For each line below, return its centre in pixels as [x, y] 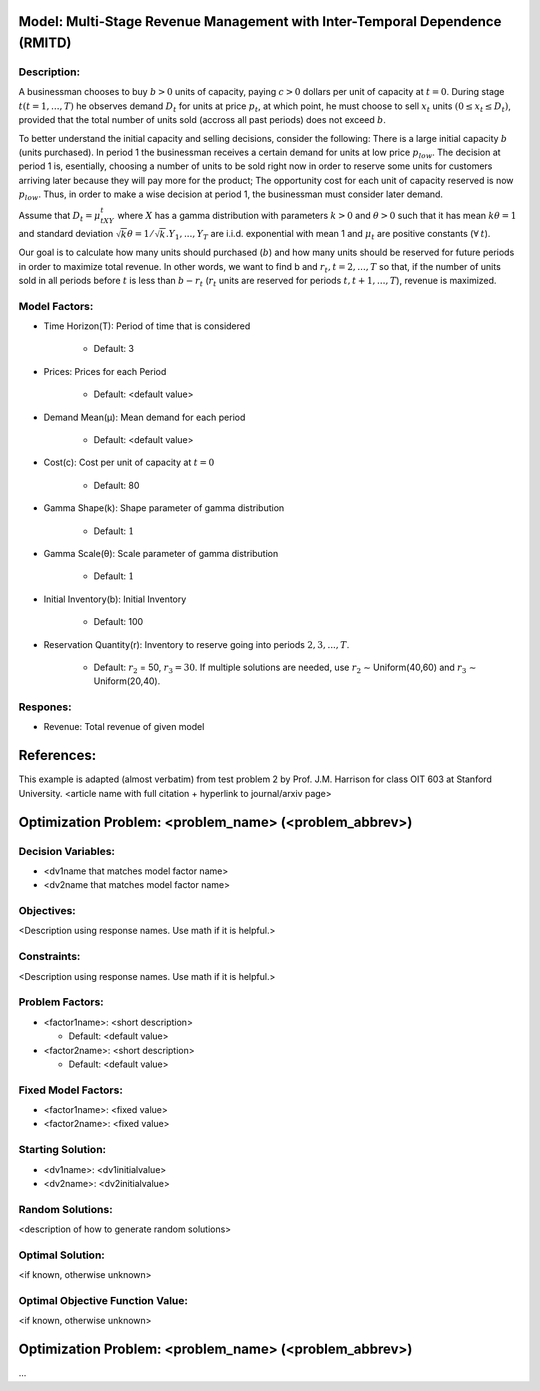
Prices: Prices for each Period [105, 371]
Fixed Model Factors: [71, 1090]
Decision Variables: [66, 851]
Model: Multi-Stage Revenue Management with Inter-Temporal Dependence [260, 21]
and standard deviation [66, 234]
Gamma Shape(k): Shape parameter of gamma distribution [164, 508]
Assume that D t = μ [59, 217]
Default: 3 [114, 349]
